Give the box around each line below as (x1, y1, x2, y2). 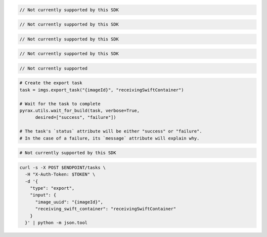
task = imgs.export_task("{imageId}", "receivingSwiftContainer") (19, 87, 184, 93)
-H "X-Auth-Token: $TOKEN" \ (25, 171, 96, 177)
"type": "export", (30, 185, 75, 191)
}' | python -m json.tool (25, 220, 88, 225)
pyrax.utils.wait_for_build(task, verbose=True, (19, 108, 140, 113)
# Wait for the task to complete (19, 101, 101, 106)
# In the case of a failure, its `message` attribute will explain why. (19, 135, 200, 141)
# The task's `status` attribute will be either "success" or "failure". (19, 129, 202, 134)
